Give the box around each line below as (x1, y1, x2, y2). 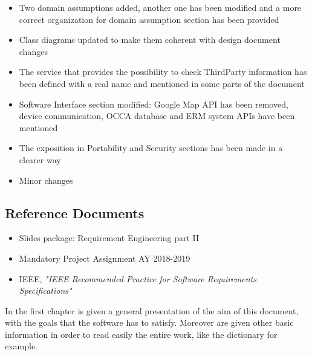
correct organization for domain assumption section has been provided (19, 13, 279, 25)
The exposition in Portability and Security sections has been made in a (19, 141, 283, 154)
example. (5, 340, 38, 352)
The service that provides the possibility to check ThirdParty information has (19, 65, 307, 78)
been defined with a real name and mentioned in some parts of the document (19, 77, 305, 89)
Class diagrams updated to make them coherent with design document (19, 33, 281, 46)
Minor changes (19, 173, 73, 186)
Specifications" (19, 284, 72, 297)
